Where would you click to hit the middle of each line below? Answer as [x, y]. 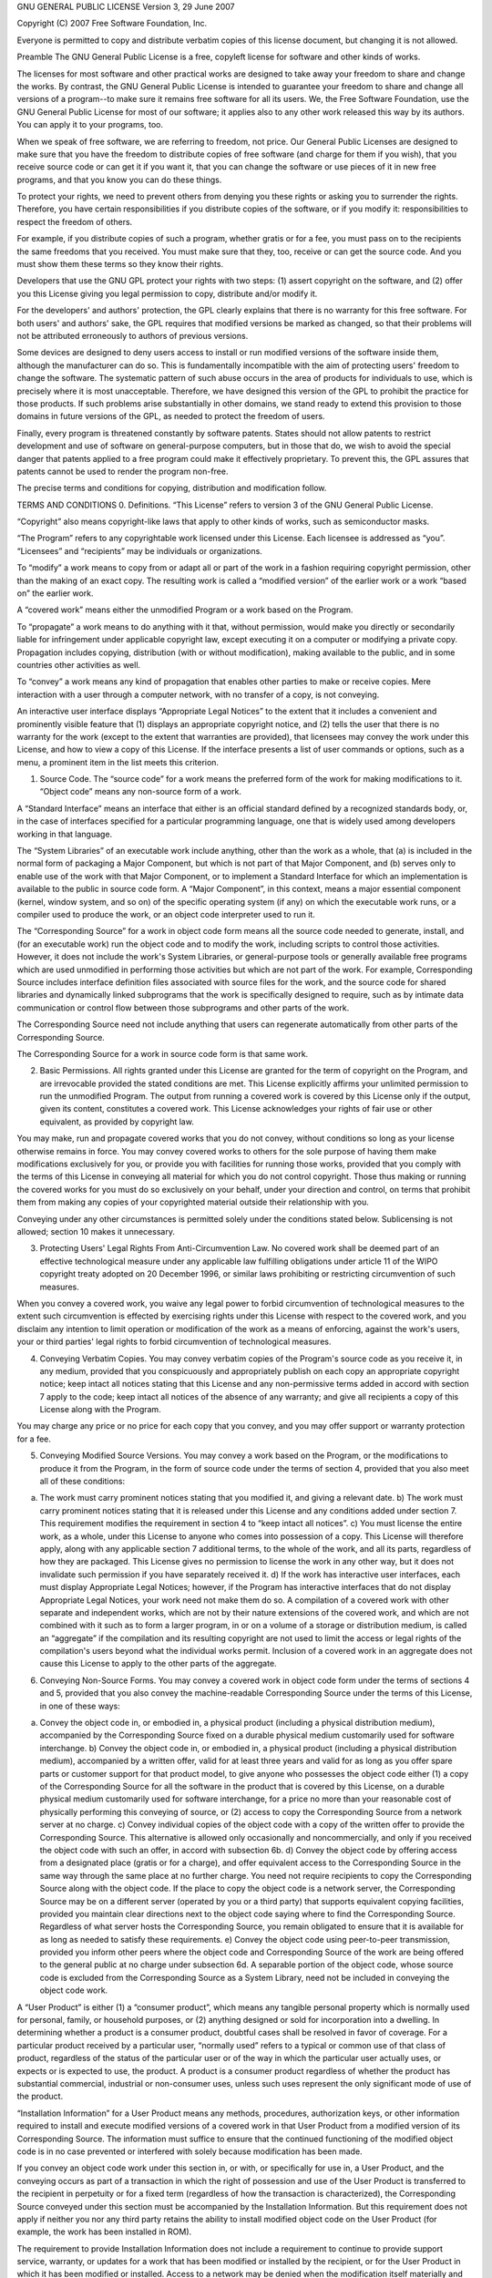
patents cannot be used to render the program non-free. [123, 471]
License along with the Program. [100, 1410]
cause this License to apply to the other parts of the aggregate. [158, 1664]
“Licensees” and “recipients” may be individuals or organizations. [140, 550]
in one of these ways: [80, 1706]
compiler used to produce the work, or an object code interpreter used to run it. [166, 914]
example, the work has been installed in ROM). [104, 2232]
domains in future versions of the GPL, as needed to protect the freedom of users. [171, 416]
